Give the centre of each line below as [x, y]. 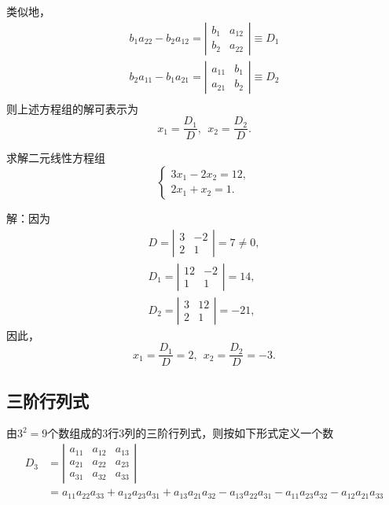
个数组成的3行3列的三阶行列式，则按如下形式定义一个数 [191, 433]
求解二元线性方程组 [56, 158]
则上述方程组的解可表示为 [72, 108]
